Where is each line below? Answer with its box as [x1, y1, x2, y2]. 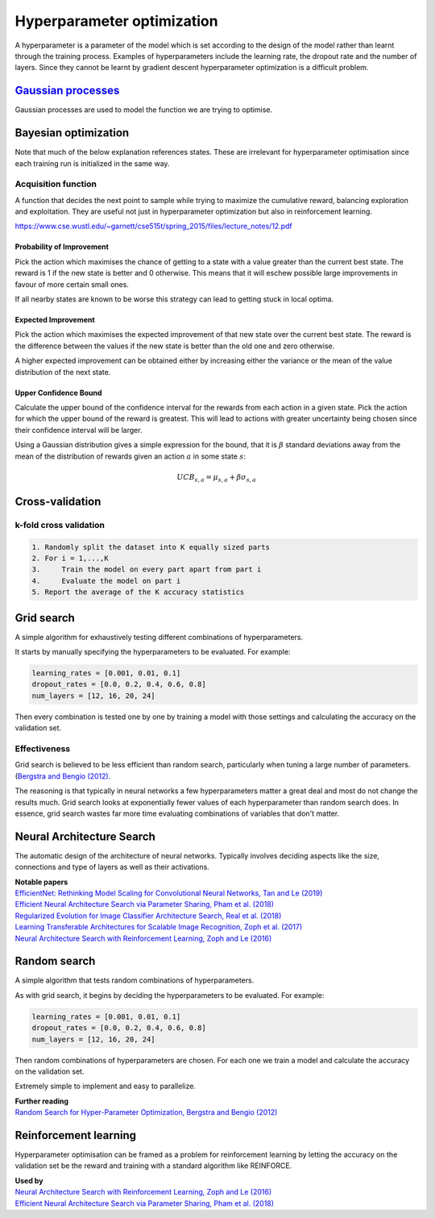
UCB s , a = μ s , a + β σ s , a [176, 472, 257, 484]
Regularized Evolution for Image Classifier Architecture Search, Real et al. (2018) [14, 911, 282, 921]
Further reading [14, 1096, 68, 1106]
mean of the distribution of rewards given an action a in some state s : [14, 451, 246, 461]
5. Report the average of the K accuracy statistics [31, 588, 245, 597]
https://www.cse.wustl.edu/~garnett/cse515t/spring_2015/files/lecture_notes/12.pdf [14, 222, 293, 231]
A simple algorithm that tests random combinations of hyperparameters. [14, 975, 255, 985]
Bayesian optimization [14, 126, 130, 140]
